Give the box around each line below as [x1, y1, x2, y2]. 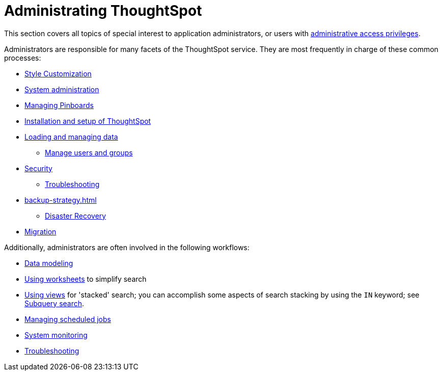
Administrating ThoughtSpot [4, 2, 202, 19]
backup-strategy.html [24, 195, 97, 204]
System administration [24, 85, 99, 94]
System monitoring [24, 330, 88, 339]
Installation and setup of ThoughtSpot [24, 116, 151, 125]
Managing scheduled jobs [24, 314, 111, 324]
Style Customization [24, 69, 92, 78]
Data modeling [24, 258, 73, 267]
